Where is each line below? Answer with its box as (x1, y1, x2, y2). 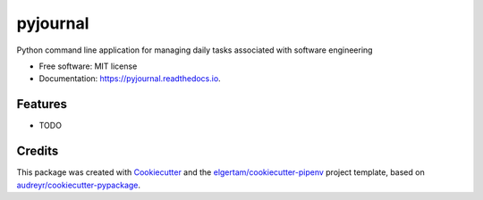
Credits (16, 144, 59, 159)
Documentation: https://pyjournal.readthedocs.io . (38, 73, 221, 84)
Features (16, 96, 67, 112)
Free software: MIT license (38, 61, 138, 71)
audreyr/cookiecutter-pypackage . (16, 179, 141, 190)
